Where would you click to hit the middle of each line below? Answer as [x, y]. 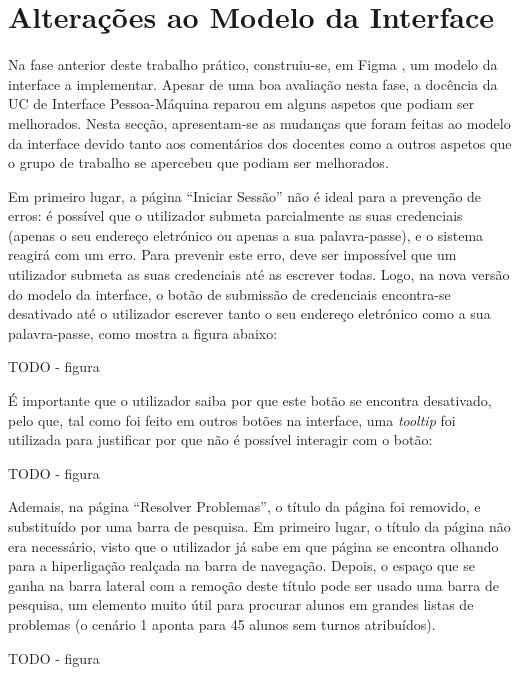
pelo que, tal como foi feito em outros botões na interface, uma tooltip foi [232, 419]
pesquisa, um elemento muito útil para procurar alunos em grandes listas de [241, 604]
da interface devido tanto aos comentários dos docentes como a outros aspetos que [260, 142]
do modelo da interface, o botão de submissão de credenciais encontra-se [229, 293]
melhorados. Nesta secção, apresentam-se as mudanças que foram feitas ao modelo [259, 122]
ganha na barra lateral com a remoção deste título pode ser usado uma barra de [253, 584]
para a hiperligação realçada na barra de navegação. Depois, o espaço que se [241, 565]
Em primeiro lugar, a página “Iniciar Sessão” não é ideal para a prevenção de [245, 195]
